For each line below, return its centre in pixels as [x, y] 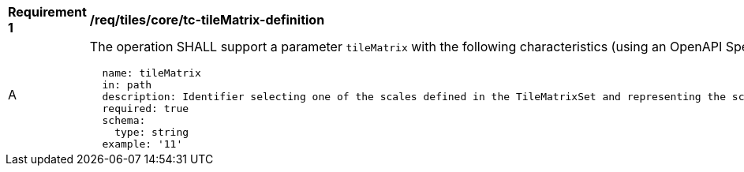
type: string [152, 132]
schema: [124, 120]
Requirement [47, 12]
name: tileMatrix [151, 73]
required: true [146, 108]
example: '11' [142, 144]
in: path [127, 85]
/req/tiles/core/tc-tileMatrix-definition [207, 20]
